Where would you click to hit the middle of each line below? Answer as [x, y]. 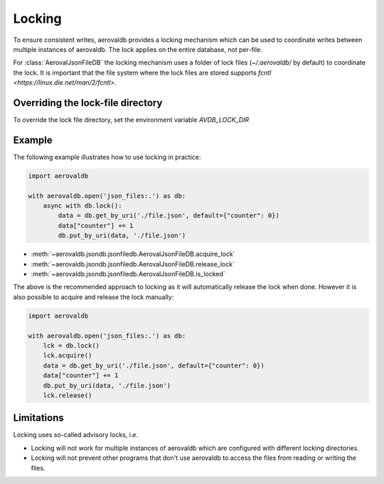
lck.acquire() [68, 356]
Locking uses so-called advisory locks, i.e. [76, 435]
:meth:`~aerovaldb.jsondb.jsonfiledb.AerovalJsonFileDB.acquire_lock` [133, 254]
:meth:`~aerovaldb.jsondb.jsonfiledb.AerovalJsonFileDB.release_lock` [133, 264]
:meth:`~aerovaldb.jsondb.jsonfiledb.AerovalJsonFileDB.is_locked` [128, 274]
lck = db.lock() [71, 345]
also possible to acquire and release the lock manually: [94, 297]
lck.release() [68, 395]
